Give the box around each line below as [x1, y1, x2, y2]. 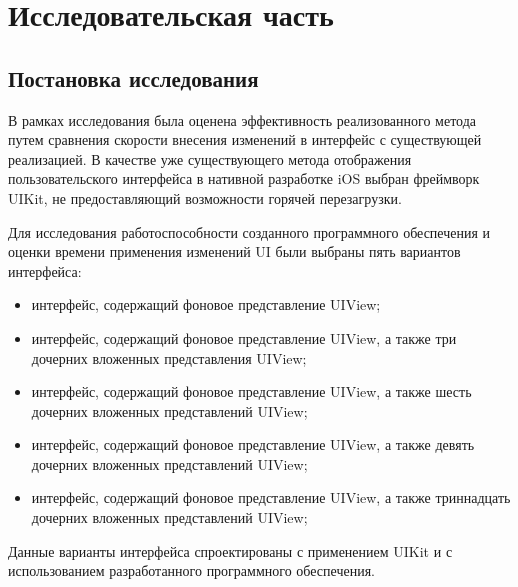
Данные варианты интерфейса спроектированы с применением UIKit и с [8, 540, 453, 561]
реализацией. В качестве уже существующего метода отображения [8, 148, 412, 169]
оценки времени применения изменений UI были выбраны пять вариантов [8, 241, 461, 262]
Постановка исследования [8, 62, 259, 93]
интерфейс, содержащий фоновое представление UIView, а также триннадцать [31, 487, 511, 508]
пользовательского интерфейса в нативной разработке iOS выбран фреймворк [8, 168, 480, 189]
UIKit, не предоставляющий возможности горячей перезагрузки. [8, 187, 402, 208]
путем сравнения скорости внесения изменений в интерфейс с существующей [8, 129, 482, 150]
